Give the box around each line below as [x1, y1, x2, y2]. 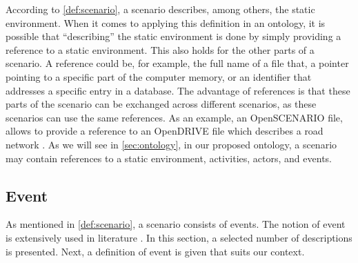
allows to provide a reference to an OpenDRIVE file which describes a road [6, 124, 324, 138]
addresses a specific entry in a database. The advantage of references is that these [6, 83, 350, 97]
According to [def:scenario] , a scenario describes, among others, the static [6, 2, 315, 16]
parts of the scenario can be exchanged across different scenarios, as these [6, 97, 317, 111]
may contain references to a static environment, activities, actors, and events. [6, 150, 332, 165]
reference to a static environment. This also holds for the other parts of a [6, 42, 315, 57]
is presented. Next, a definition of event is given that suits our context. [6, 244, 305, 258]
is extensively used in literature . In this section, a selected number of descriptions [6, 230, 352, 244]
